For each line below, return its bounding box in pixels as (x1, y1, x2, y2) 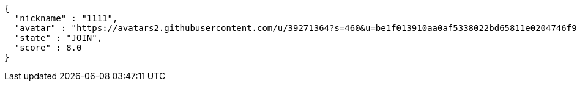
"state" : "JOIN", (14, 33, 103, 43)
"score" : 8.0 (14, 43, 82, 52)
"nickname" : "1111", (14, 13, 118, 23)
